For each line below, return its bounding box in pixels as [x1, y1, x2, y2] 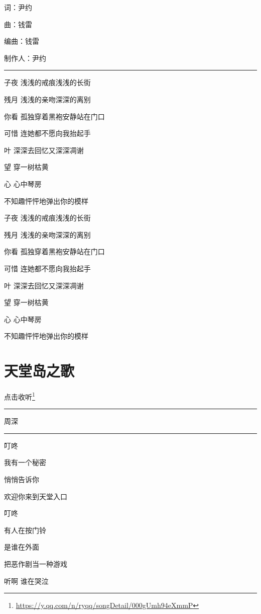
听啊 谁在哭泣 [4, 575, 49, 586]
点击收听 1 [4, 390, 35, 402]
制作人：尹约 [4, 52, 46, 63]
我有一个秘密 [4, 457, 46, 468]
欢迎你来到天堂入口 [4, 491, 67, 501]
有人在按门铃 [4, 524, 46, 535]
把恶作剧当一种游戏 [4, 559, 67, 569]
